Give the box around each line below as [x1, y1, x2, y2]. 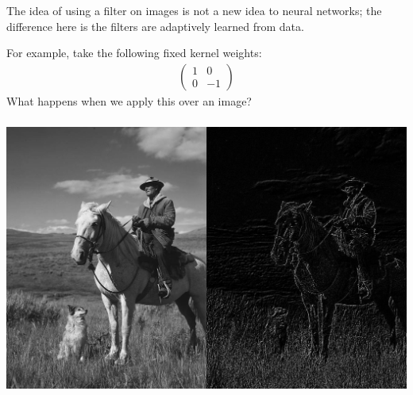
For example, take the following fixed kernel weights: [6, 44, 262, 61]
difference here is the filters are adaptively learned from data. [6, 17, 304, 34]
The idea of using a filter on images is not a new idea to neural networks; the [6, 2, 382, 18]
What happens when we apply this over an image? [6, 92, 252, 109]
